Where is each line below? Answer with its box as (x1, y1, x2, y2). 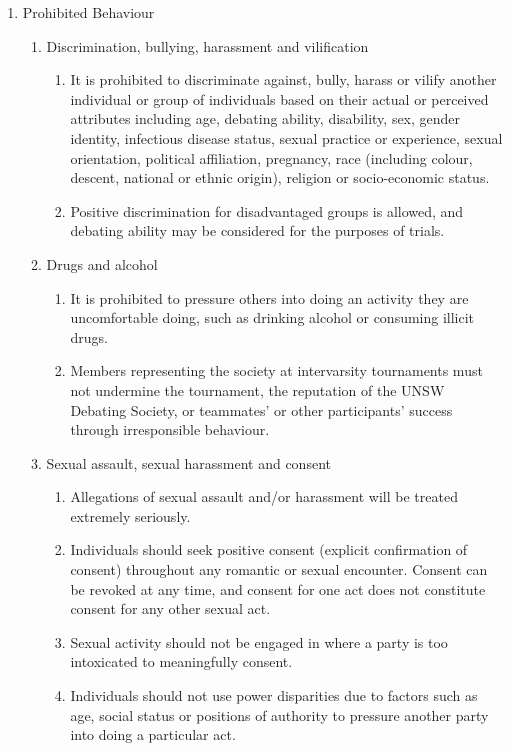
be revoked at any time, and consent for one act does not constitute (70, 578, 486, 599)
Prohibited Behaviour (22, 2, 155, 22)
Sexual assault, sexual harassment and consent (46, 452, 331, 473)
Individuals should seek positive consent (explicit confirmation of (70, 539, 468, 560)
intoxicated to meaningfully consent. (70, 651, 293, 672)
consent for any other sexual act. (70, 598, 271, 619)
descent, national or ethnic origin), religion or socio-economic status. (70, 167, 490, 188)
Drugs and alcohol (46, 253, 158, 274)
